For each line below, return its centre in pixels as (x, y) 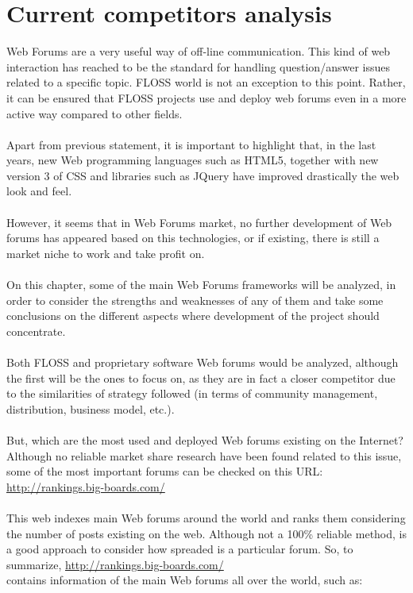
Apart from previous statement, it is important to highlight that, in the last (191, 144)
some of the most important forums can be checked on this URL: (165, 471)
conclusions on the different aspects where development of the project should (193, 316)
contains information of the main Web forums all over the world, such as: (185, 580)
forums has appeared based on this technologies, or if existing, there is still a (193, 238)
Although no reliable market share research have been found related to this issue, (204, 455)
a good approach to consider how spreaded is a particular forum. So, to (180, 549)
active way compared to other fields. (95, 113)
